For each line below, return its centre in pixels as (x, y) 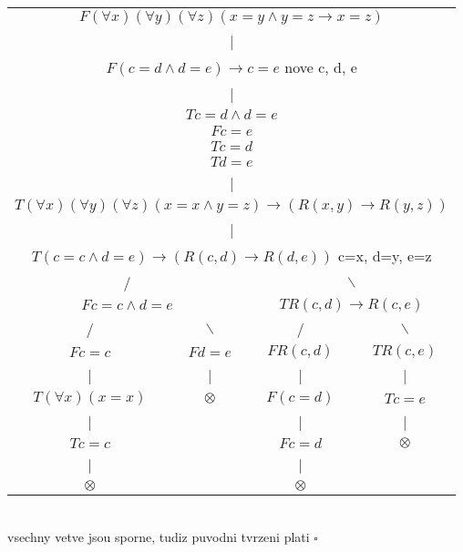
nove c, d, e (321, 67)
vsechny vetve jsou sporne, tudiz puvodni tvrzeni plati (159, 536)
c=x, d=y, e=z (385, 256)
